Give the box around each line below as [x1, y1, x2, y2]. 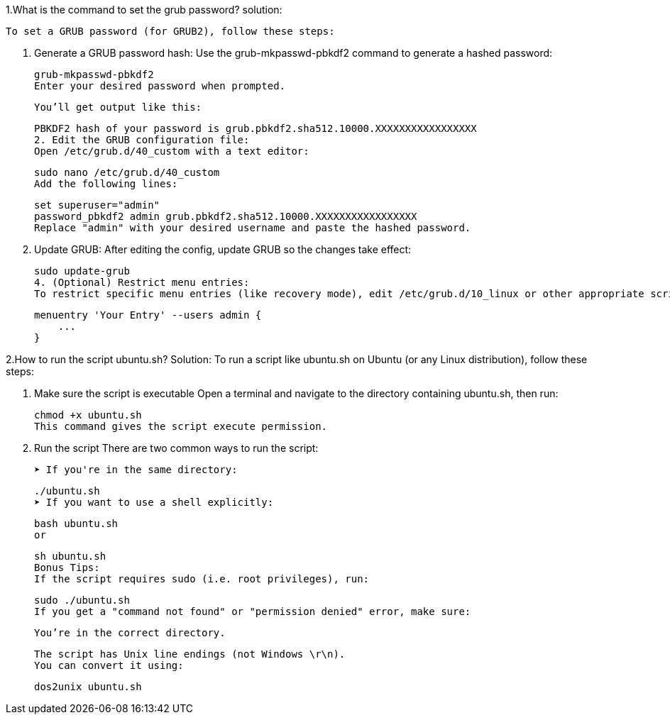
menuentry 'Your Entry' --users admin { [34, 309, 262, 321]
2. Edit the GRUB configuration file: [34, 134, 250, 145]
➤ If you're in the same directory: [34, 464, 238, 475]
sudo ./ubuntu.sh [34, 594, 130, 606]
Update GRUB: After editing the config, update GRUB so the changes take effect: [34, 243, 412, 255]
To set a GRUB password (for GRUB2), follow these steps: [6, 26, 335, 37]
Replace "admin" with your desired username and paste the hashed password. [34, 222, 471, 233]
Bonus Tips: [34, 562, 100, 573]
